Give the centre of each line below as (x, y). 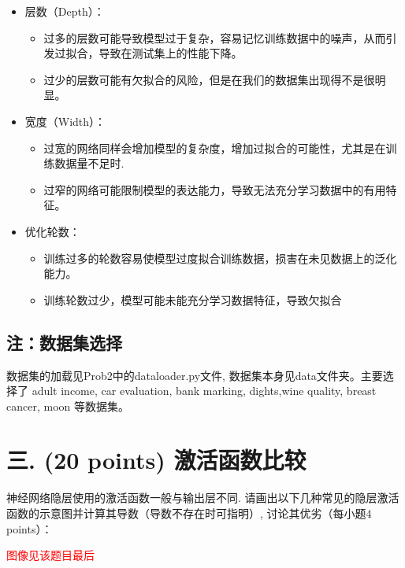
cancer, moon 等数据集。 (68, 406)
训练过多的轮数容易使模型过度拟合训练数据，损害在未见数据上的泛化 (220, 258)
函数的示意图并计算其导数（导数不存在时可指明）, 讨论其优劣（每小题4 (189, 513)
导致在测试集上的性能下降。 (171, 53)
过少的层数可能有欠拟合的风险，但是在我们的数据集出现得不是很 (209, 79)
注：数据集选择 (64, 342)
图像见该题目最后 (50, 555)
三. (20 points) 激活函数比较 (156, 460)
